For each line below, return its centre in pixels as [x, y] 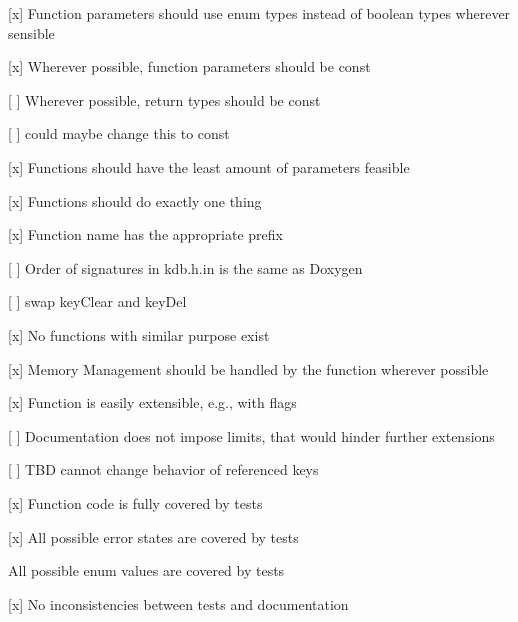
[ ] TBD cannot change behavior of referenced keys [163, 469]
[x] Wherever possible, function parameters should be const [189, 66]
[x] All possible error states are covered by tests [153, 536]
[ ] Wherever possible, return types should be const [164, 99]
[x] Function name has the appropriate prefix [145, 234]
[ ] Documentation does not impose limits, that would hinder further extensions [251, 435]
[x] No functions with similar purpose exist [139, 334]
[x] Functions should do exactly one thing [135, 200]
